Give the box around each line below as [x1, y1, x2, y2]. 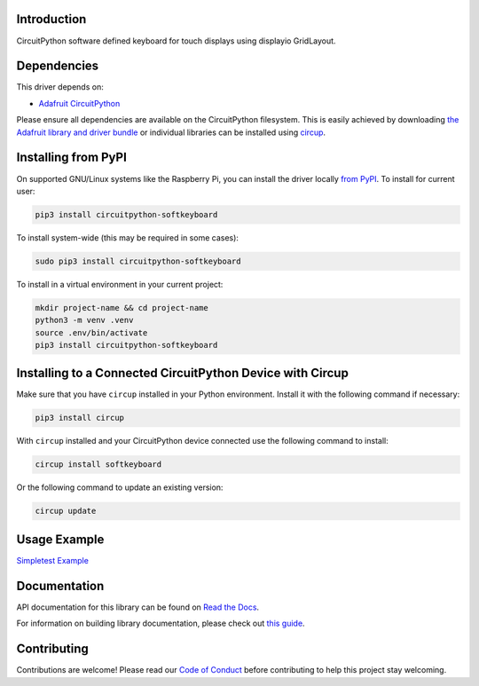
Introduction [16, 12, 87, 27]
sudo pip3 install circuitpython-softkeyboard [35, 256, 241, 266]
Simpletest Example [16, 555, 89, 565]
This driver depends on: [16, 82, 104, 92]
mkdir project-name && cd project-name [35, 303, 208, 312]
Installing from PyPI [16, 150, 128, 165]
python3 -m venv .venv [35, 315, 134, 326]
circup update [35, 506, 97, 516]
